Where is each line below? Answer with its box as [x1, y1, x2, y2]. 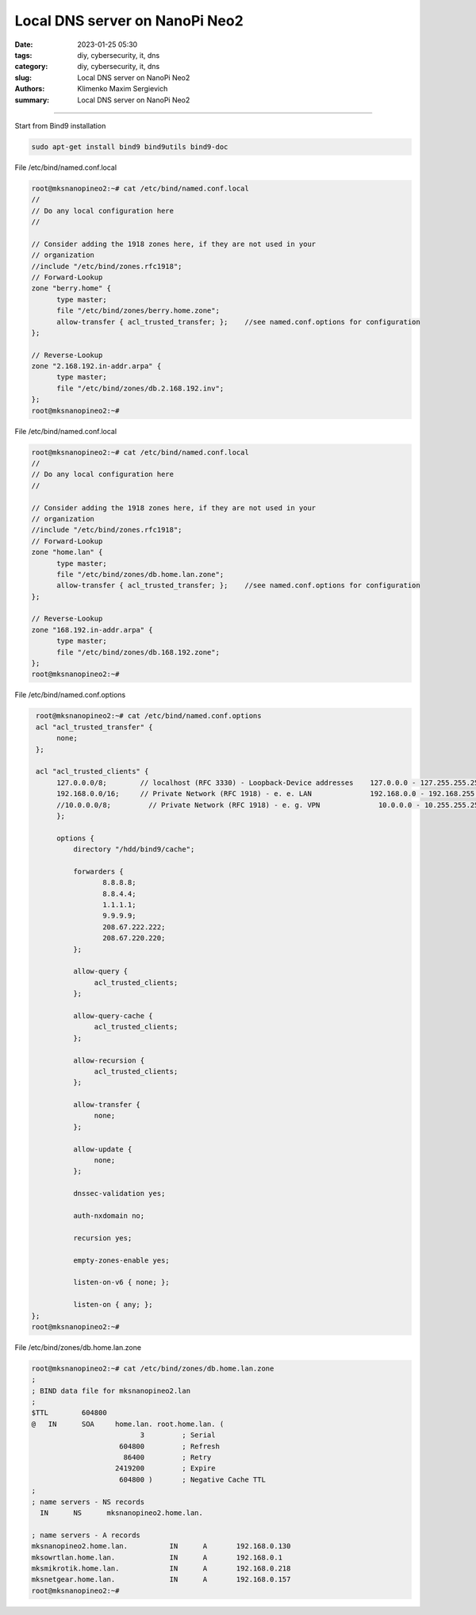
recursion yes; [72, 1233, 132, 1242]
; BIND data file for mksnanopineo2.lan [31, 1386, 190, 1395]
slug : [14, 72, 32, 83]
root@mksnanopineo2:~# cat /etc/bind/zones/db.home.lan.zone [31, 1363, 274, 1373]
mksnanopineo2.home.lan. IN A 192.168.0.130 [31, 1542, 291, 1551]
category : [14, 62, 48, 71]
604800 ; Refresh [119, 1441, 220, 1451]
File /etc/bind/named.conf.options [14, 690, 126, 700]
